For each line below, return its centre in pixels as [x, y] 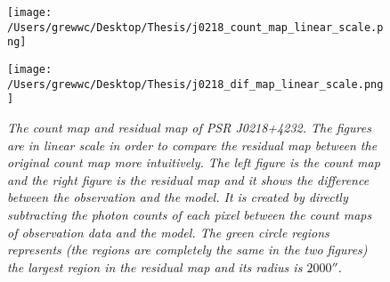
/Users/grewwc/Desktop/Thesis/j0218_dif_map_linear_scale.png [195, 84]
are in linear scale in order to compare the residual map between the [192, 145]
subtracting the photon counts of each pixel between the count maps [190, 214]
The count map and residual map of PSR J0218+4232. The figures [189, 127]
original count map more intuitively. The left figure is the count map [194, 162]
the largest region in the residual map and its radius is [155, 266]
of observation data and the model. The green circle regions [168, 232]
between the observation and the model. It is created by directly [178, 197]
